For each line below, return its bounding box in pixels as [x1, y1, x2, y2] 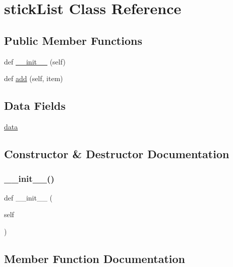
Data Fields [4, 98, 66, 113]
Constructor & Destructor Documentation [4, 146, 229, 161]
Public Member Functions [4, 32, 142, 48]
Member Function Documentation [4, 250, 186, 266]
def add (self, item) [4, 73, 63, 84]
